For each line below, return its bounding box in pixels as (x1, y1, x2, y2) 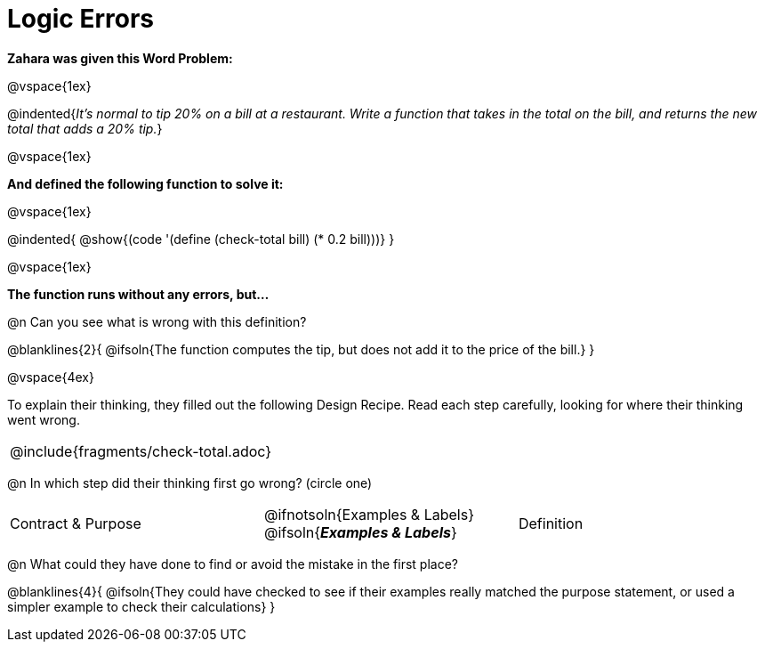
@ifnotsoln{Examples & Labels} (263, 505, 474, 523)
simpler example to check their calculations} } (7, 598, 276, 614)
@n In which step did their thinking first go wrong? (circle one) (7, 475, 373, 491)
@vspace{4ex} (7, 369, 94, 385)
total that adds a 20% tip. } (7, 120, 163, 136)
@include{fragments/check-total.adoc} (10, 442, 272, 460)
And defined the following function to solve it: (7, 175, 284, 191)
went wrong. (7, 411, 80, 427)
